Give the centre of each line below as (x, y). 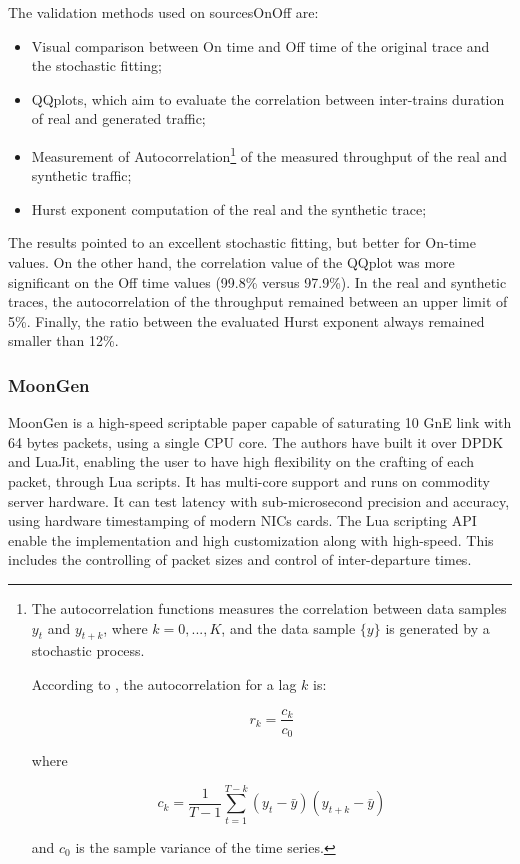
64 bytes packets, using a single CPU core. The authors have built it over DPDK (256, 441)
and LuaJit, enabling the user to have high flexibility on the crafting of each (241, 461)
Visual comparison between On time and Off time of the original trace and (260, 45)
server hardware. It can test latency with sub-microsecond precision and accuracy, (259, 500)
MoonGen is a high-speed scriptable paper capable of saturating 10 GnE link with (260, 422)
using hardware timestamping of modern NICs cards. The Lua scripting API (242, 520)
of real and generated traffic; (118, 118)
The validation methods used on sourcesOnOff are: (163, 12)
